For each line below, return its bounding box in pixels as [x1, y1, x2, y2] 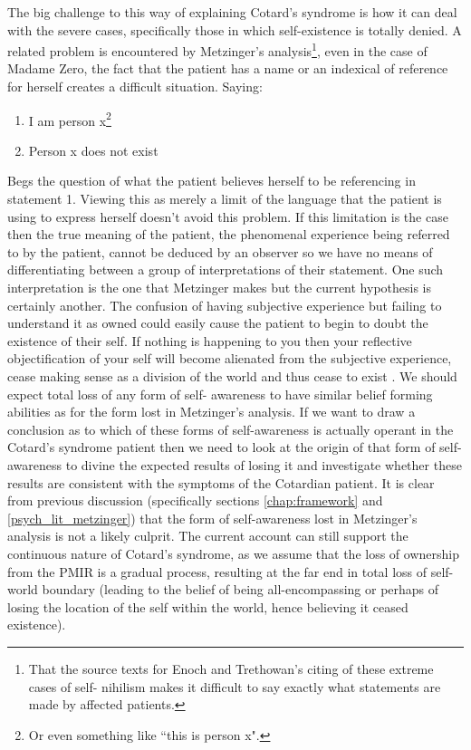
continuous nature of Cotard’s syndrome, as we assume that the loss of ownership [7, 543, 459, 562]
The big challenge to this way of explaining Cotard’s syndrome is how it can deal [7, 3, 457, 21]
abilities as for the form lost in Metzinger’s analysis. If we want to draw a [7, 402, 416, 421]
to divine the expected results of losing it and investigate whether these [65, 455, 462, 474]
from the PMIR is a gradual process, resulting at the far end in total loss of [7, 562, 428, 581]
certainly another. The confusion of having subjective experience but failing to [7, 295, 442, 314]
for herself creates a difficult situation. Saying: [7, 77, 263, 96]
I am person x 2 [28, 108, 111, 130]
